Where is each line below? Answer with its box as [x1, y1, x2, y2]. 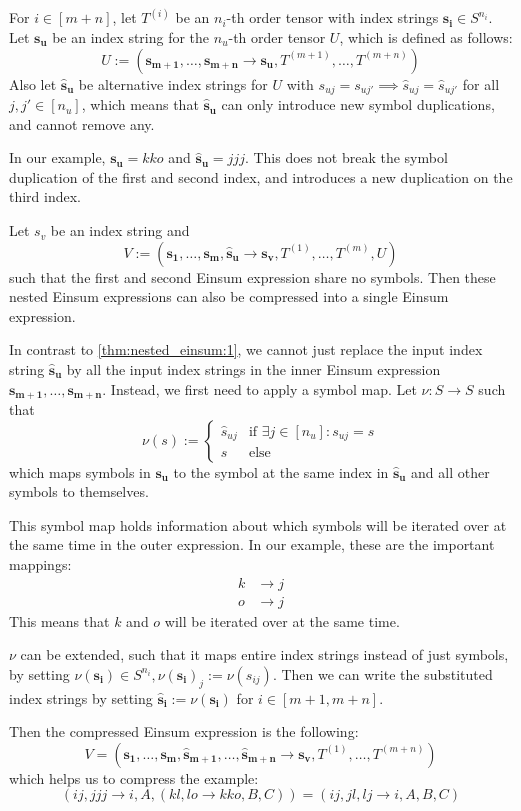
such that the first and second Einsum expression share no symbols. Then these [9, 266, 496, 287]
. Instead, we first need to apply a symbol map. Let [102, 378, 417, 399]
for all [462, 73, 500, 94]
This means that [9, 610, 110, 631]
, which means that [81, 94, 199, 115]
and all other [411, 461, 490, 482]
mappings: [9, 554, 72, 575]
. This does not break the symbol [244, 147, 448, 168]
